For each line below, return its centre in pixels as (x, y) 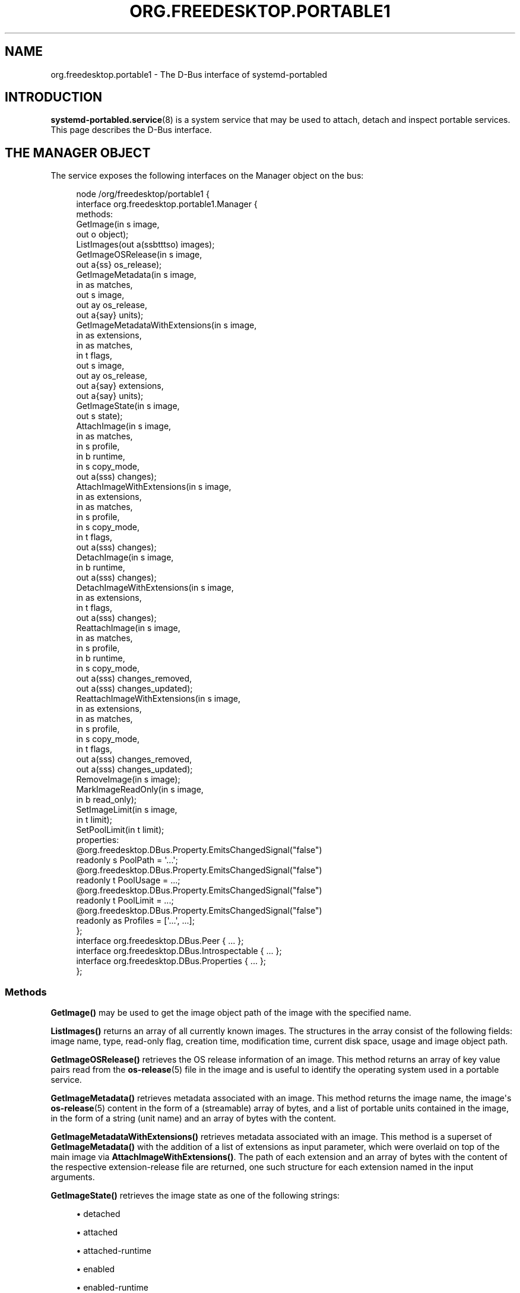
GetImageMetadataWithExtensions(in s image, (167, 325)
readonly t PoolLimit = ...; (125, 901)
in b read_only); (106, 800)
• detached (98, 1214)
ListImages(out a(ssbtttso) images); (145, 245)
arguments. (73, 1177)
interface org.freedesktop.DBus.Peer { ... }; (160, 941)
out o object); (102, 234)
